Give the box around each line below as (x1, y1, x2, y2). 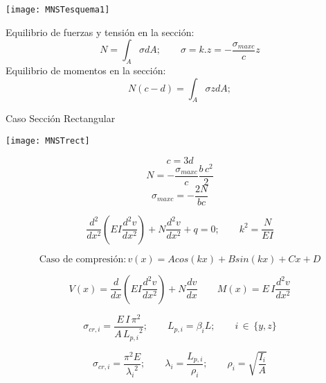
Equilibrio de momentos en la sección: (6, 63, 166, 78)
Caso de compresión (39, 254, 124, 264)
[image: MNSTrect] (6, 136, 90, 146)
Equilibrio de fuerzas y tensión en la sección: (6, 24, 194, 39)
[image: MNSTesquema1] (6, 5, 110, 15)
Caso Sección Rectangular (6, 111, 116, 126)
